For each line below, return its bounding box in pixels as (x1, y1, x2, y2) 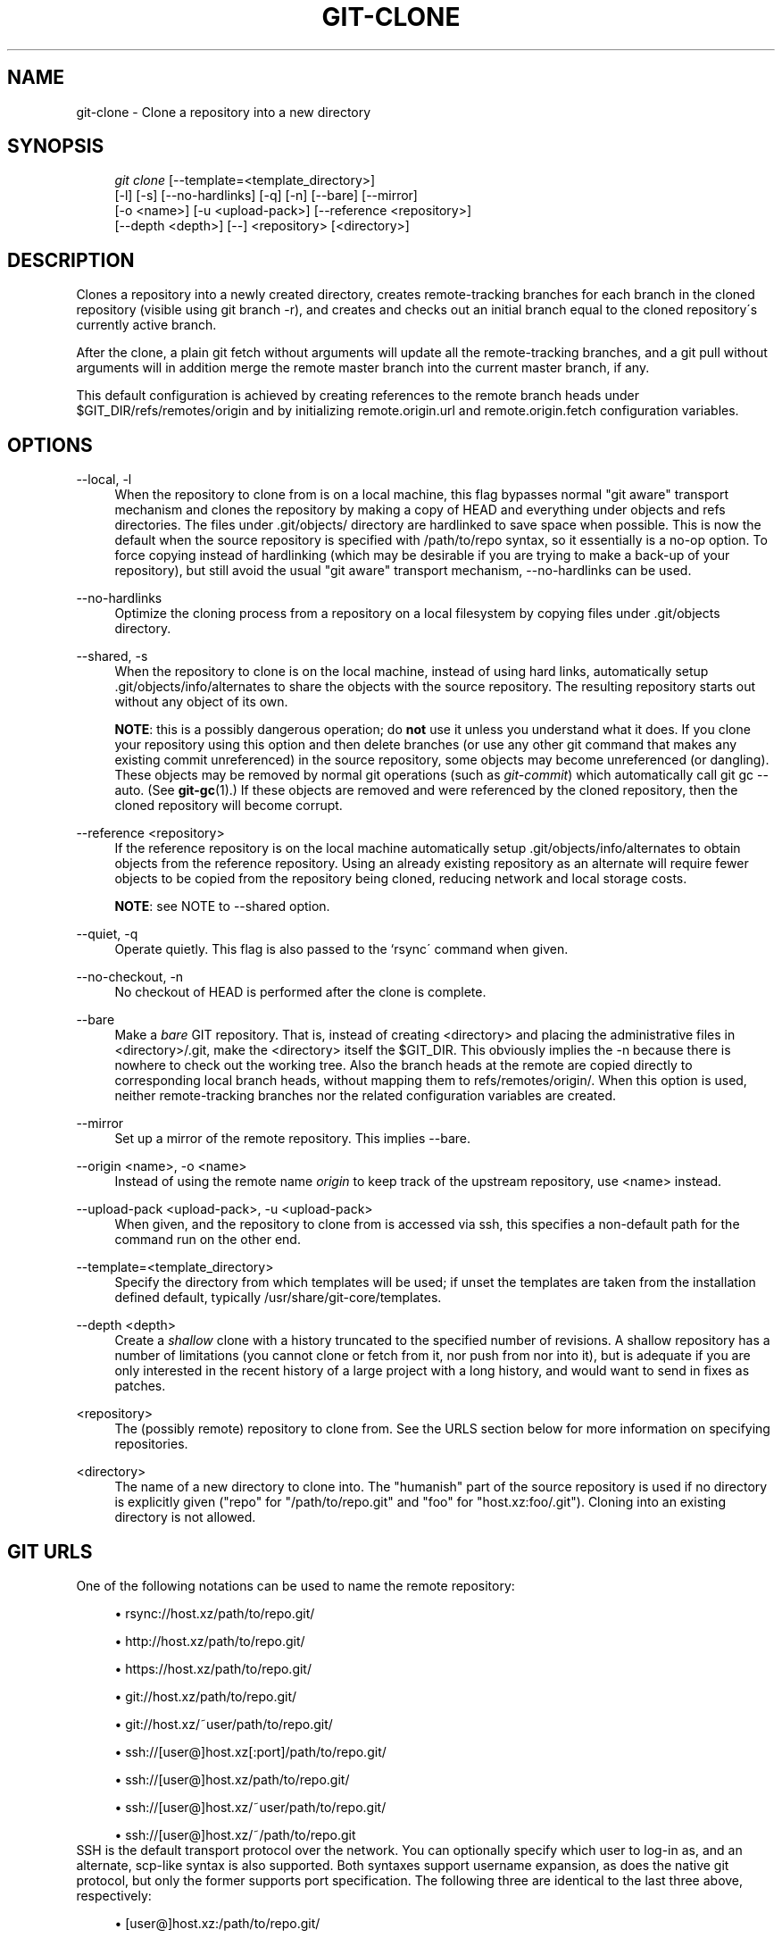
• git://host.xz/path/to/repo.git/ (114, 1688, 297, 1704)
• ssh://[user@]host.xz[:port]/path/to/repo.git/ (114, 1743, 387, 1759)
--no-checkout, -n (76, 969, 184, 985)
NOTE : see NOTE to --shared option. (114, 898, 330, 915)
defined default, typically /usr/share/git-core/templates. (114, 1290, 442, 1306)
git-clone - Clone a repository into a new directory (76, 104, 371, 120)
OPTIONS (7, 433, 93, 456)
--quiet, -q (76, 926, 138, 942)
